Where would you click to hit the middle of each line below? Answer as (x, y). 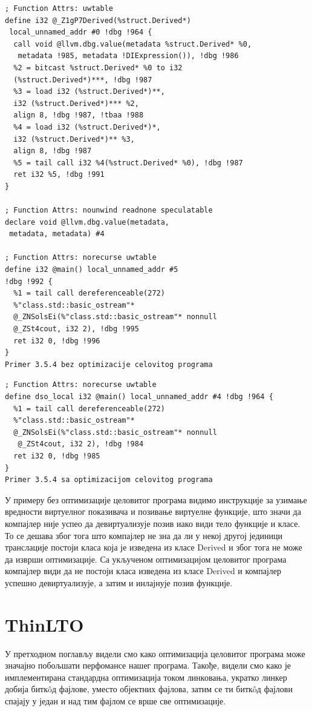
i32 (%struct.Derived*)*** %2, (76, 103)
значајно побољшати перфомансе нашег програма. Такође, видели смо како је (148, 665)
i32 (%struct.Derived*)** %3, (74, 139)
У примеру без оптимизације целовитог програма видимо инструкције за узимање (156, 499)
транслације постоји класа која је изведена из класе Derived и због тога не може (154, 547)
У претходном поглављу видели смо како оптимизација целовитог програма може (155, 653)
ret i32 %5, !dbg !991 (59, 175)
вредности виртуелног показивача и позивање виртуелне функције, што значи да (153, 511)
